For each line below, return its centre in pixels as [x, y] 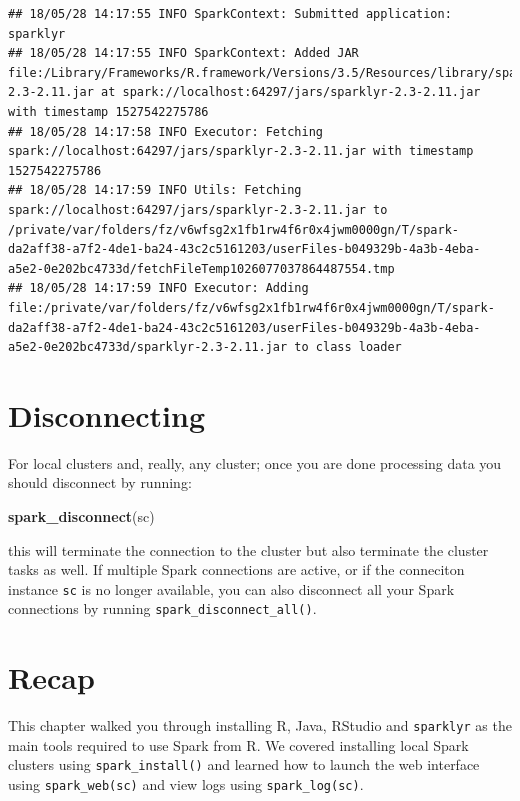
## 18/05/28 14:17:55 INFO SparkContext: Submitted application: [230, 14]
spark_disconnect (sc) [81, 516]
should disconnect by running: [100, 482]
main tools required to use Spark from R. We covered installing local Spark [238, 744]
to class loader [348, 347]
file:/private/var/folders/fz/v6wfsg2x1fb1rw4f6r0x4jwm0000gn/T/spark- [251, 307]
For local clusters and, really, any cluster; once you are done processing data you [255, 462]
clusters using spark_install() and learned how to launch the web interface [244, 764]
